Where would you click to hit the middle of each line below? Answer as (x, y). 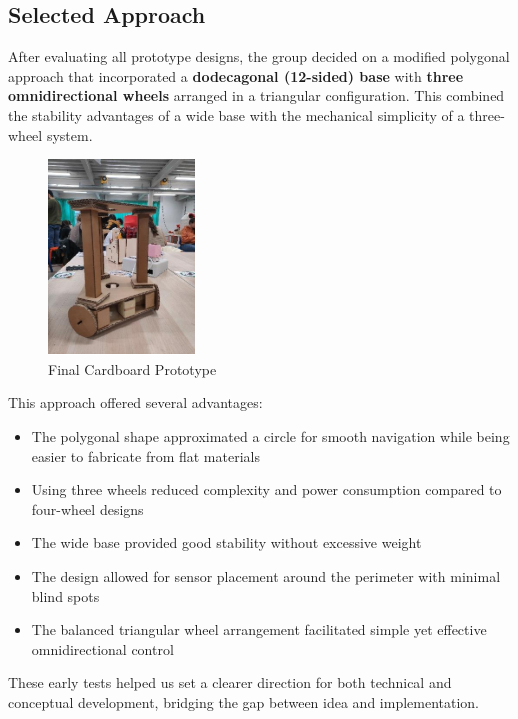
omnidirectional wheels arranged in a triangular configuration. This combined (256, 95)
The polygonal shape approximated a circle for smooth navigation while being (270, 435)
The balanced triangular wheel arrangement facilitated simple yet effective (259, 629)
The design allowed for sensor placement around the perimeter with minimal (266, 575)
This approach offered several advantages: (135, 402)
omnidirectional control (102, 648)
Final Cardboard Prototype (132, 368)
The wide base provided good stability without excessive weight (226, 542)
